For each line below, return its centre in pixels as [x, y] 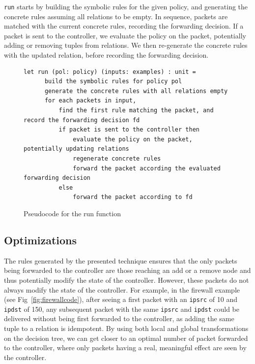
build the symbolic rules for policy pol [113, 82]
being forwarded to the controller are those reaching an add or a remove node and [127, 270]
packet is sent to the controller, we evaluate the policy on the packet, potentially [125, 35]
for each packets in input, [90, 101]
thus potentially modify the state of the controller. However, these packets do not [127, 280]
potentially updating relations [76, 149]
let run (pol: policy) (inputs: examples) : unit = [110, 72]
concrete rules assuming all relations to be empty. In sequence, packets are [116, 16]
